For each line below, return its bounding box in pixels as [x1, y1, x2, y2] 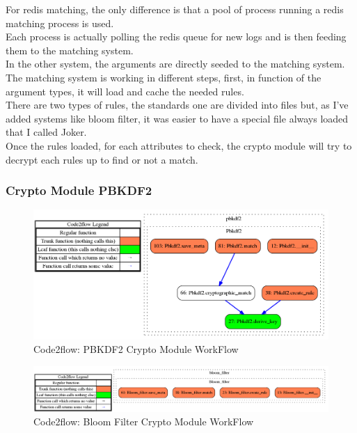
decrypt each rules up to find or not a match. [6, 152, 198, 166]
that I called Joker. [6, 125, 87, 139]
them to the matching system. [6, 42, 134, 57]
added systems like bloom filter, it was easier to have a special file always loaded [6, 111, 349, 125]
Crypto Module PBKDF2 [6, 182, 152, 199]
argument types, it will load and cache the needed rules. [6, 84, 244, 98]
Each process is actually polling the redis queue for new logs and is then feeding [6, 29, 347, 44]
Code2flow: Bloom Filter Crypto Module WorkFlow [33, 414, 254, 429]
